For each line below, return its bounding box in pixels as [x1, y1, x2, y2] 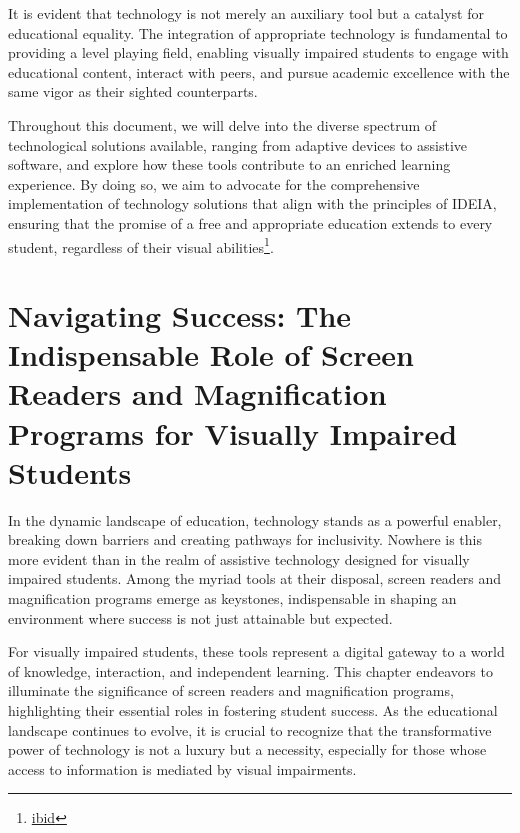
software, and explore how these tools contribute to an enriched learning [8, 154, 451, 175]
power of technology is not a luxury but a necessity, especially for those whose [8, 739, 487, 760]
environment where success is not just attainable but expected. [8, 607, 393, 628]
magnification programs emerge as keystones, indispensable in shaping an [8, 588, 457, 609]
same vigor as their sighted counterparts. [8, 81, 258, 102]
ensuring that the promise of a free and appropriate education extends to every [8, 212, 493, 233]
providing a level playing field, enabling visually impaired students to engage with [8, 42, 509, 63]
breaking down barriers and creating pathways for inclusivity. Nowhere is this [8, 529, 482, 550]
